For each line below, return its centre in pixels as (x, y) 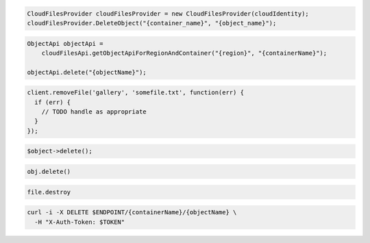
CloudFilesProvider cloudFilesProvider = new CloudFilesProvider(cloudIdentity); (168, 13)
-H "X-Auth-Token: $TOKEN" (80, 222)
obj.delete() (49, 172)
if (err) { (53, 102)
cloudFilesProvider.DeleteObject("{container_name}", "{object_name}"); (152, 23)
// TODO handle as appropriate (94, 112)
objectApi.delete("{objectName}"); (87, 72)
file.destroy (49, 192)
